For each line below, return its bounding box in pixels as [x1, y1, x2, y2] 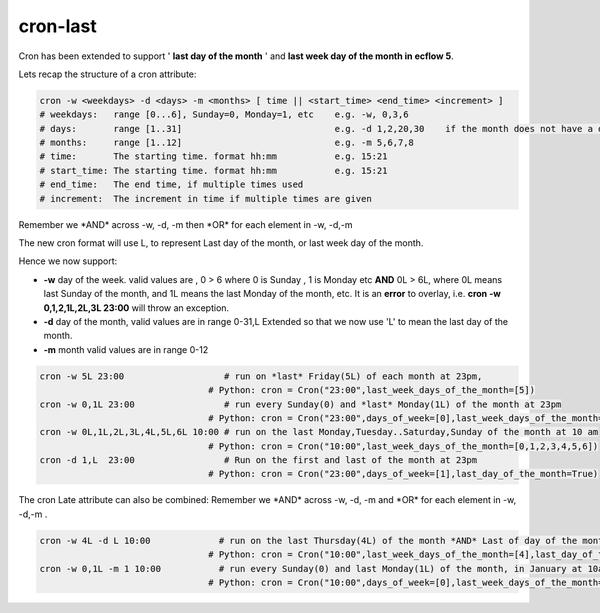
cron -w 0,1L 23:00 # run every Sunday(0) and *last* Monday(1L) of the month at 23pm [39, 398, 562, 410]
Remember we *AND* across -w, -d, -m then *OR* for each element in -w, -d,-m [18, 218, 353, 230]
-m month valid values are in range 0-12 [43, 343, 209, 355]
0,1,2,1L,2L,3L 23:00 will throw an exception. [43, 301, 230, 314]
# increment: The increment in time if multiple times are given [39, 193, 372, 204]
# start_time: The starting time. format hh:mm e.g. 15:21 [39, 165, 388, 176]
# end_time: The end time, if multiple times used [39, 179, 304, 190]
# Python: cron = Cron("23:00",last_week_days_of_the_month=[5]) [208, 385, 535, 396]
